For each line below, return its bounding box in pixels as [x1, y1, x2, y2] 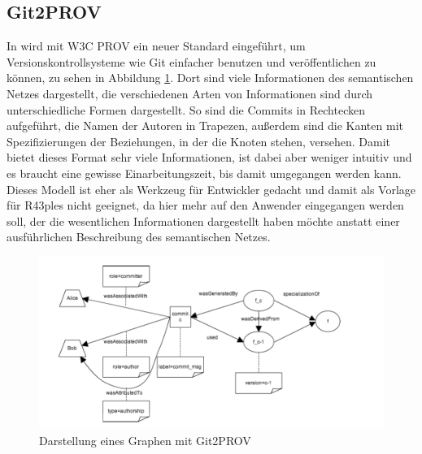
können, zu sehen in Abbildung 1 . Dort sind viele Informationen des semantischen [7, 69, 414, 86]
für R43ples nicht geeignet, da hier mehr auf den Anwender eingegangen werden [7, 197, 404, 214]
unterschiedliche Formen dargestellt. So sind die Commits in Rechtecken [7, 101, 365, 118]
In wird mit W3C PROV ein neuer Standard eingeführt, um [7, 37, 306, 54]
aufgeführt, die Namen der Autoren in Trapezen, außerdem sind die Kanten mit [7, 117, 403, 134]
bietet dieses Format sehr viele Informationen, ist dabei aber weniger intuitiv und [7, 149, 412, 166]
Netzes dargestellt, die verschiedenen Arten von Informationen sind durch [7, 84, 373, 102]
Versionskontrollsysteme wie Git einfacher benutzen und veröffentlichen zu [7, 53, 376, 70]
